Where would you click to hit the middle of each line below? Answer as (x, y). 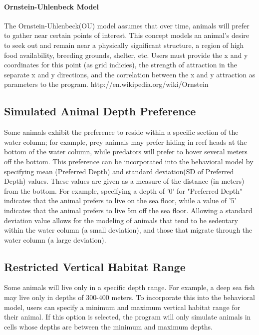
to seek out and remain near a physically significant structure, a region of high (124, 45)
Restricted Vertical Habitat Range (95, 266)
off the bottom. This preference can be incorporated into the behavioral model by (129, 161)
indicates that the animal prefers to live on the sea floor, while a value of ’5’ (120, 200)
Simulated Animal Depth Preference (100, 111)
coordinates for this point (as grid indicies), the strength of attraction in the (121, 65)
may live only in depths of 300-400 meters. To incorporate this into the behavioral (129, 297)
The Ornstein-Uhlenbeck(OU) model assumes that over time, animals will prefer (127, 25)
